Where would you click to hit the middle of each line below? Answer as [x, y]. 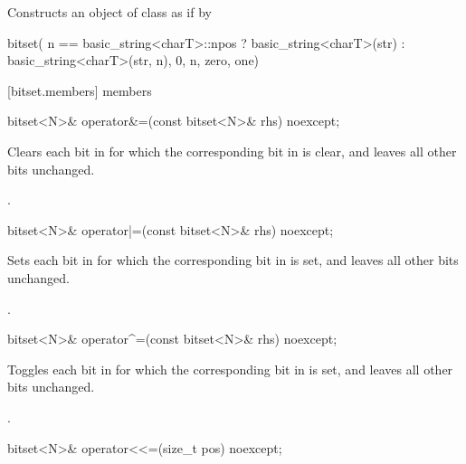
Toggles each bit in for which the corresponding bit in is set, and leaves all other [230, 369]
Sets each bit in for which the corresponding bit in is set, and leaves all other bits [233, 260]
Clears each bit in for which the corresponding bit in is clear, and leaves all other [232, 151]
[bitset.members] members [80, 90]
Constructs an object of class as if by [109, 12]
